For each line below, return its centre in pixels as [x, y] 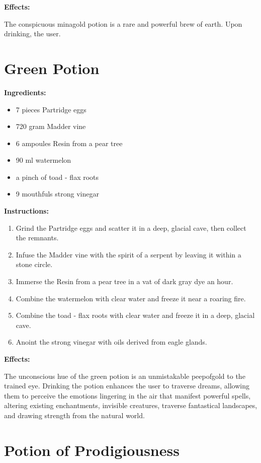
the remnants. [37, 238]
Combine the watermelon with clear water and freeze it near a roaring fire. [131, 298]
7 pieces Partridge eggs [51, 109]
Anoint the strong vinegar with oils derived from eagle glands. [111, 342]
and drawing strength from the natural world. [74, 415]
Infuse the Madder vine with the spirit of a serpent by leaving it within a [128, 254]
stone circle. [34, 264]
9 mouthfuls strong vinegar [57, 194]
